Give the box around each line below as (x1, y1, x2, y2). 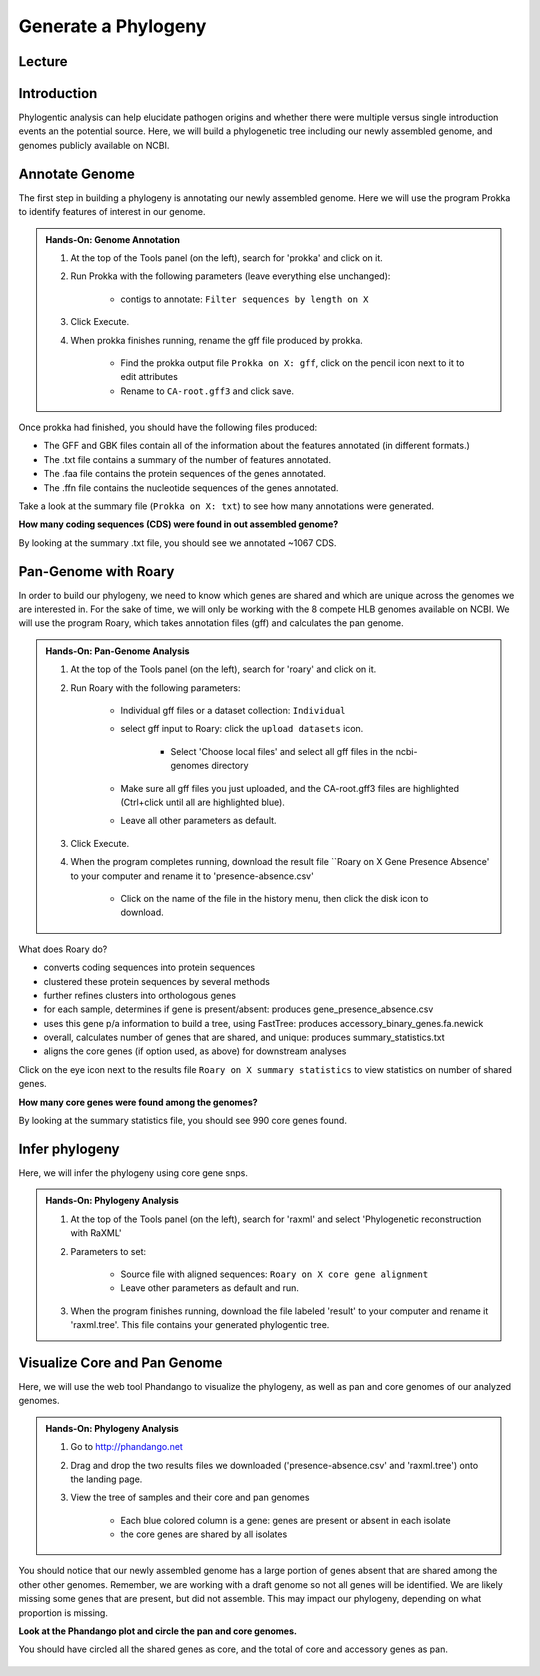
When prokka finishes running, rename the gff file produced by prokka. (70, 334, 364, 346)
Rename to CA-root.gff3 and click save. (120, 385, 295, 397)
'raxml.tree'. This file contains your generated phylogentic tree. (70, 1319, 330, 1331)
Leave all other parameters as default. (120, 815, 277, 827)
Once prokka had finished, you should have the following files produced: (18, 421, 318, 434)
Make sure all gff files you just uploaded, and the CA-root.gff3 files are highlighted (120, 782, 460, 794)
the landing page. (70, 1473, 143, 1485)
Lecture (18, 53, 69, 70)
